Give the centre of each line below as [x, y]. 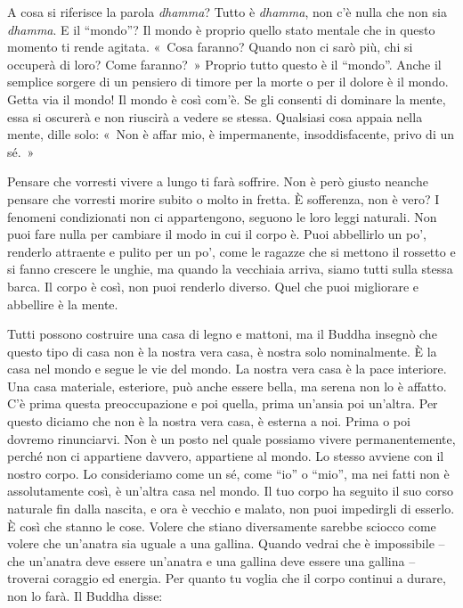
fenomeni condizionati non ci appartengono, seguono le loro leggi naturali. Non [222, 216]
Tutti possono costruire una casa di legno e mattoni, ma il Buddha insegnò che [222, 334]
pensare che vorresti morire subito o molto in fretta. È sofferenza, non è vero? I [223, 198]
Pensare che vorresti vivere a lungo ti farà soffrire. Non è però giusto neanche [218, 181]
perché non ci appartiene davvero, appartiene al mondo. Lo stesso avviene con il [226, 456]
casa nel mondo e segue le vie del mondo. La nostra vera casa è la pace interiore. [227, 369]
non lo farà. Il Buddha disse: [85, 596]
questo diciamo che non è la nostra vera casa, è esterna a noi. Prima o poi [209, 421]
